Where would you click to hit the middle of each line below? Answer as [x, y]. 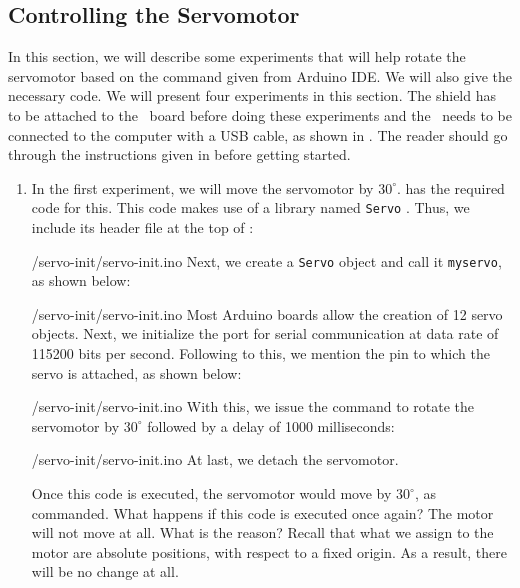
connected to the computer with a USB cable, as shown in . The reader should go [258, 134]
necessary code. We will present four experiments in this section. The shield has [252, 95]
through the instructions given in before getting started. [179, 154]
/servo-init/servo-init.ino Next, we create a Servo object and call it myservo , [266, 260]
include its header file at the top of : [142, 227]
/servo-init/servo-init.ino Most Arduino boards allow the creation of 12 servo [267, 313]
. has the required [451, 187]
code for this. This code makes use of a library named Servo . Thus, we [250, 207]
